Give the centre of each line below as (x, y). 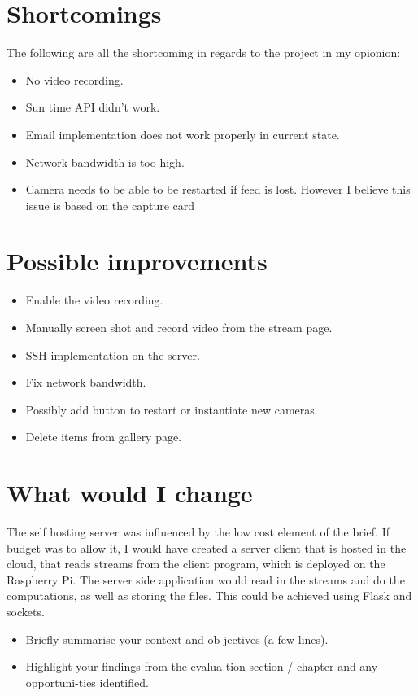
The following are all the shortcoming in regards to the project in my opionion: (204, 53)
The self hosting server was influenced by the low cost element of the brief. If (198, 532)
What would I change (130, 493)
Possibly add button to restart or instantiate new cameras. (172, 409)
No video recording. (74, 79)
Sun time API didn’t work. (93, 107)
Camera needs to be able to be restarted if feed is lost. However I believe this (218, 189)
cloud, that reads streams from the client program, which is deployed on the (196, 564)
